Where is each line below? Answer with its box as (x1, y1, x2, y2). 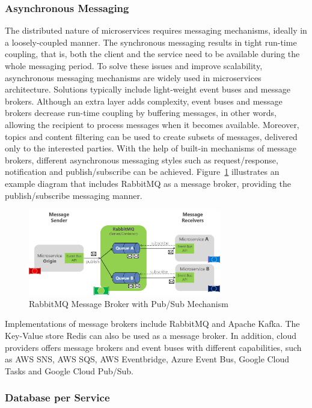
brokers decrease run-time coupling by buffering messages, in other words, (5, 106, 277, 119)
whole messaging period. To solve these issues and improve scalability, (5, 59, 263, 72)
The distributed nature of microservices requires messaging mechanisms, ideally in (5, 24, 307, 37)
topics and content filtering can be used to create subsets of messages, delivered (5, 130, 298, 142)
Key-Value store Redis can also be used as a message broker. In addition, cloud (5, 329, 296, 341)
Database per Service (5, 390, 110, 405)
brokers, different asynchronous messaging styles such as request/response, (5, 153, 278, 166)
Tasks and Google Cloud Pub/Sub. (5, 364, 133, 377)
